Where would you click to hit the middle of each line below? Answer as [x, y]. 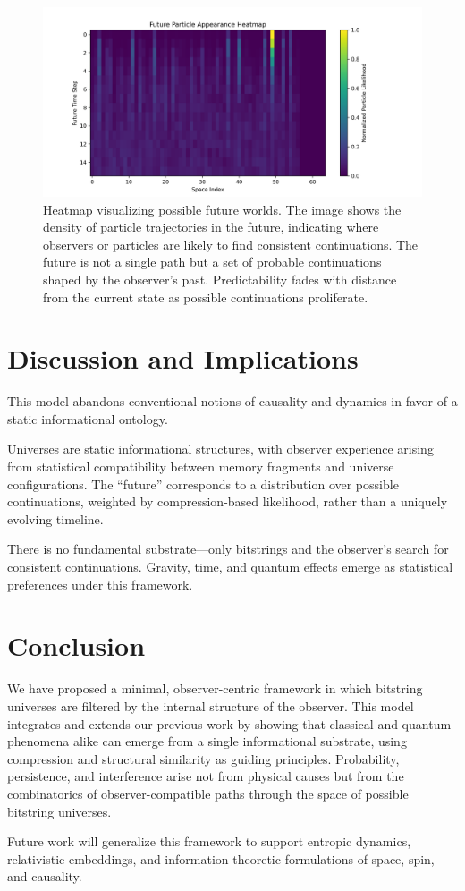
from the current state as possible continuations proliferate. [206, 297]
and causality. [45, 876]
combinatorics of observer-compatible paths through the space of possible [208, 793]
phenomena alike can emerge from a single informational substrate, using [207, 741]
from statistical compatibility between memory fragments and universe [201, 467]
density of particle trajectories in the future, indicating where [211, 227]
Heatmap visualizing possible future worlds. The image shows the [222, 209]
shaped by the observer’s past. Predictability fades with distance [220, 279]
